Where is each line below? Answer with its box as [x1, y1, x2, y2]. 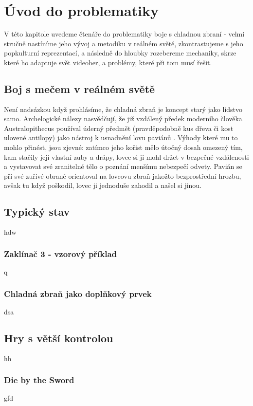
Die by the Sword [4, 374, 74, 386]
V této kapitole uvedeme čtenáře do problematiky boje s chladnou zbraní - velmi [4, 29, 245, 39]
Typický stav [4, 204, 70, 219]
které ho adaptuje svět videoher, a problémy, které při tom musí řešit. [4, 57, 212, 67]
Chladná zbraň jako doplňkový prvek [4, 287, 152, 299]
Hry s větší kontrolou [4, 330, 113, 345]
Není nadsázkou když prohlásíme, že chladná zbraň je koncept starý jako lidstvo [4, 104, 243, 114]
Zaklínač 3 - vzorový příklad [4, 247, 117, 259]
